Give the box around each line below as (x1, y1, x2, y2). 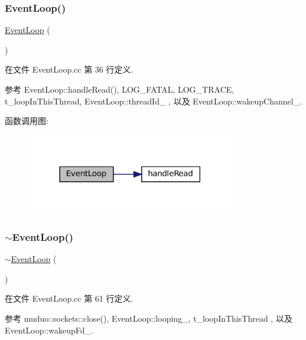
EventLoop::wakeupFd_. (5, 323, 93, 336)
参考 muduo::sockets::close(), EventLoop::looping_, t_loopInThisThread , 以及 (5, 312, 292, 324)
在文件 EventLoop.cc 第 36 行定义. (5, 63, 134, 76)
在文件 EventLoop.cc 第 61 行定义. (5, 292, 134, 305)
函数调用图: (5, 115, 48, 127)
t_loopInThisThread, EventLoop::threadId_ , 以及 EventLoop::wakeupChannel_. (5, 94, 302, 107)
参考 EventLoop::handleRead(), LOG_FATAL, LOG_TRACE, (5, 83, 235, 95)
